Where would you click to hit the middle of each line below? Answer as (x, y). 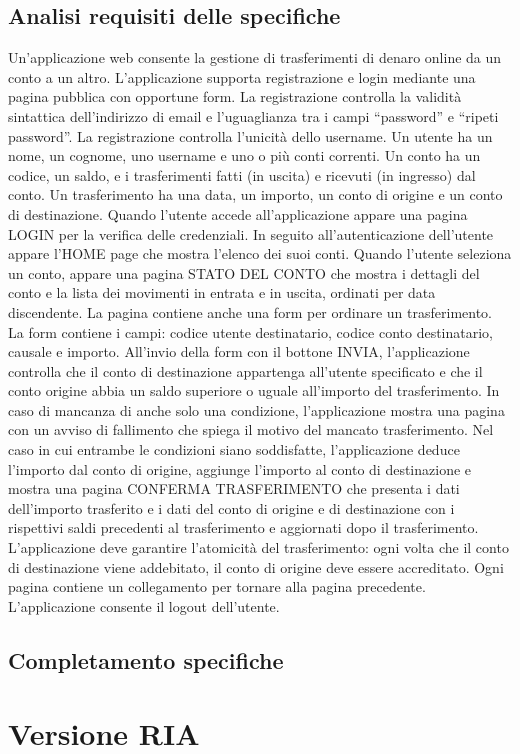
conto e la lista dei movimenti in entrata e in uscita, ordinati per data (222, 292)
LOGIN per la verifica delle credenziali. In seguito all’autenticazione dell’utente (251, 233)
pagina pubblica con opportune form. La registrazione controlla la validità (235, 96)
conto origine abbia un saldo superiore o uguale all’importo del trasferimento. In (254, 390)
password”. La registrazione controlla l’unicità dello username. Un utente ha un (250, 135)
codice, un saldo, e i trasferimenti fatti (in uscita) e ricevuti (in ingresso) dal (242, 174)
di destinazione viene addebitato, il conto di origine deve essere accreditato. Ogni (256, 566)
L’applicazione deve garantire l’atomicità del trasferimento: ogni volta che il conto (258, 547)
